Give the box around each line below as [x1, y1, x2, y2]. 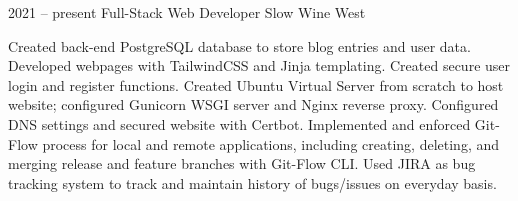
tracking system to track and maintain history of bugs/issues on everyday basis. [8, 172, 497, 193]
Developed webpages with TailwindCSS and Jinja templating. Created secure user [8, 55, 511, 76]
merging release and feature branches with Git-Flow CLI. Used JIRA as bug [8, 153, 476, 174]
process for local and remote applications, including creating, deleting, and [42, 133, 500, 154]
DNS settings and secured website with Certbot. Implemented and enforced [8, 113, 471, 134]
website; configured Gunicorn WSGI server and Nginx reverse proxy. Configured [8, 94, 499, 115]
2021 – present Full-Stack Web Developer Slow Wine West [8, 2, 366, 22]
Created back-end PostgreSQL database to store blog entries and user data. [8, 35, 471, 56]
